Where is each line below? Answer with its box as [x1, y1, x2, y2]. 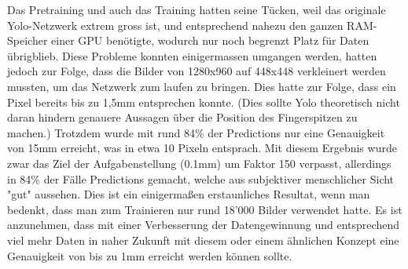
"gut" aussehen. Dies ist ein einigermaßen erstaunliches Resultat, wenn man [7, 186, 370, 202]
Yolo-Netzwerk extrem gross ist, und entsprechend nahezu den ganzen [7, 16, 344, 33]
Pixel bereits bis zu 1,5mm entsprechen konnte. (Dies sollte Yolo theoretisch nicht [7, 93, 400, 110]
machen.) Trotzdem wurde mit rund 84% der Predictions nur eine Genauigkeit [7, 124, 385, 140]
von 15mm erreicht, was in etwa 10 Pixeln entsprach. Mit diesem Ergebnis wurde [7, 140, 397, 156]
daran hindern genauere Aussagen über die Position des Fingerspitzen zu [7, 109, 358, 125]
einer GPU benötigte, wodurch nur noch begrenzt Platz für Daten [51, 32, 369, 49]
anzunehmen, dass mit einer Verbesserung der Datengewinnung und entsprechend [7, 216, 399, 233]
